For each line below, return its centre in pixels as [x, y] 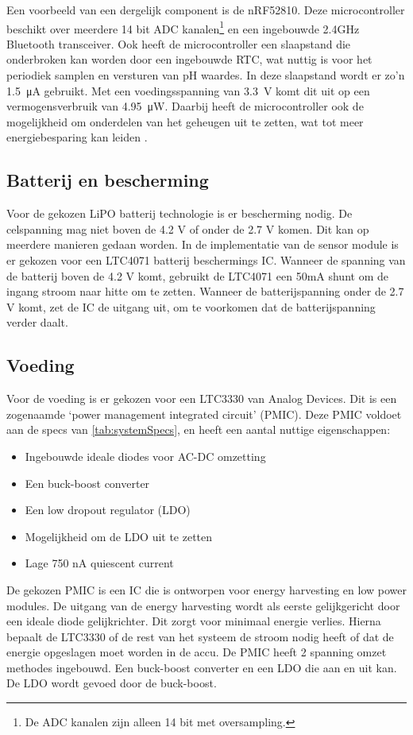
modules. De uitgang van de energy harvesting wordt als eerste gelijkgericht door [203, 605]
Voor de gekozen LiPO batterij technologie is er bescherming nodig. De [179, 213]
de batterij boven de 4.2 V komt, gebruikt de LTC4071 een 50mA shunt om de [197, 275]
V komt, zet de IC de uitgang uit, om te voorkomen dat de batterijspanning [191, 306]
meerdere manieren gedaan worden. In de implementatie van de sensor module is [203, 244]
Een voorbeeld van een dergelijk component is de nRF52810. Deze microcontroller [206, 10]
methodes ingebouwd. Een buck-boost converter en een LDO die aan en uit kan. [202, 667]
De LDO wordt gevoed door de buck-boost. [112, 683]
